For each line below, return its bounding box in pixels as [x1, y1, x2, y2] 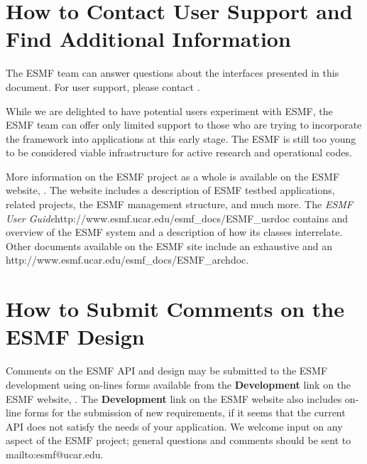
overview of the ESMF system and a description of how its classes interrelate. [6, 225, 343, 239]
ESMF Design [6, 322, 145, 351]
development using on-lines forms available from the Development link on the [6, 377, 351, 392]
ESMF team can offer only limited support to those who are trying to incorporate [6, 117, 362, 132]
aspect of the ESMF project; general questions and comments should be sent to [6, 433, 351, 448]
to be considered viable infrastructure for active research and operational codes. [6, 145, 352, 160]
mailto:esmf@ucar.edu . [6, 446, 104, 461]
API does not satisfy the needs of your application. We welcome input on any [6, 419, 343, 433]
